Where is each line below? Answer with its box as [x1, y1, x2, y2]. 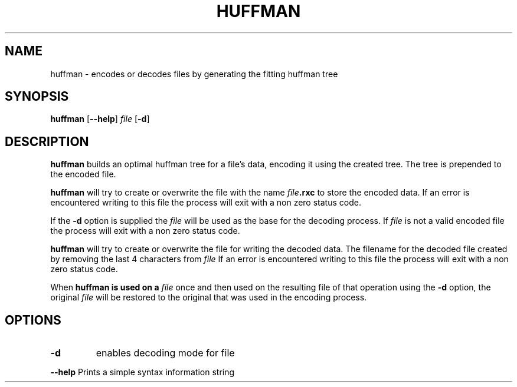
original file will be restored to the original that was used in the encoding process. [50, 292, 367, 303]
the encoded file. [50, 169, 116, 180]
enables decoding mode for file [96, 347, 235, 359]
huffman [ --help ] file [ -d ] [50, 114, 150, 124]
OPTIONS [5, 312, 61, 328]
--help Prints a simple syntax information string [50, 367, 235, 378]
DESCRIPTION [5, 134, 89, 149]
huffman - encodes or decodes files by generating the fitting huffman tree [50, 68, 338, 79]
